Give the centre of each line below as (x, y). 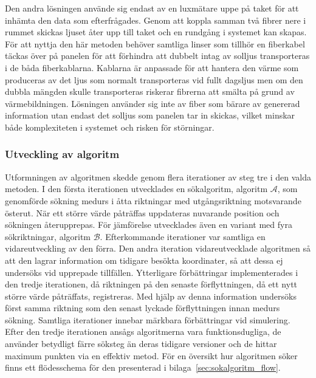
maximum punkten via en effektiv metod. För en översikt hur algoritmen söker (151, 355)
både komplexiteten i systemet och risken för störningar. (110, 127)
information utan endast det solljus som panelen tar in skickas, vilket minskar (150, 115)
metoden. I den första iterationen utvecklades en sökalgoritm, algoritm (136, 189)
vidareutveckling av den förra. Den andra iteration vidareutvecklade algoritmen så (158, 248)
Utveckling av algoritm (62, 154)
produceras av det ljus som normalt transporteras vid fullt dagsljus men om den (154, 79)
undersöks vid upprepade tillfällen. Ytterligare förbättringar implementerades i (152, 272)
